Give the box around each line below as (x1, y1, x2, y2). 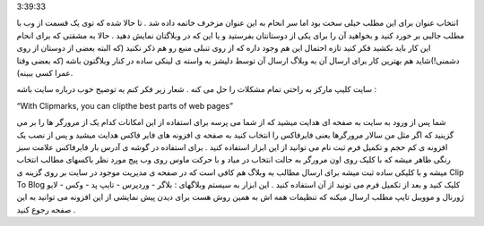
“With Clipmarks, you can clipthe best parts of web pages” (16, 100, 233, 111)
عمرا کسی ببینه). (16, 67, 73, 78)
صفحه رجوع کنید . (16, 204, 76, 214)
